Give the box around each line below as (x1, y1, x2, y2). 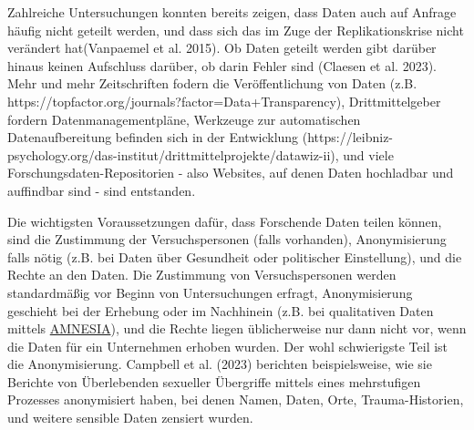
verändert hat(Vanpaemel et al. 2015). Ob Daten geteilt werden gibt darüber (7, 38, 437, 57)
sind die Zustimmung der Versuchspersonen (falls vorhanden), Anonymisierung (7, 230, 447, 249)
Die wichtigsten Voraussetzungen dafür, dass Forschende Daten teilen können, (7, 211, 442, 230)
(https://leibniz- (302, 128, 394, 147)
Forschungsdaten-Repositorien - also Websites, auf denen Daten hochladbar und (7, 163, 454, 182)
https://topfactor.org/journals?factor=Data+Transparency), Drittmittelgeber (7, 91, 441, 110)
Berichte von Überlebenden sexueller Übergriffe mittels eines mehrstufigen (7, 372, 421, 391)
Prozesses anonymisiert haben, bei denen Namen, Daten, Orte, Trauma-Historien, (7, 390, 464, 409)
